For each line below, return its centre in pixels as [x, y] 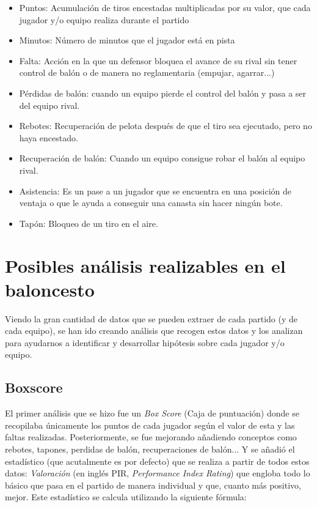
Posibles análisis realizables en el [145, 265]
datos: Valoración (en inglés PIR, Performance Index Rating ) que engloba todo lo [158, 473]
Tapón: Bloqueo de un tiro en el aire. [89, 223]
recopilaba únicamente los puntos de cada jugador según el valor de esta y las [150, 425]
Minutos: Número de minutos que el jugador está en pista [127, 40]
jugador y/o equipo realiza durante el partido [104, 19]
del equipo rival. [49, 105]
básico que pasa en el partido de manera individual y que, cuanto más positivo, [153, 485]
